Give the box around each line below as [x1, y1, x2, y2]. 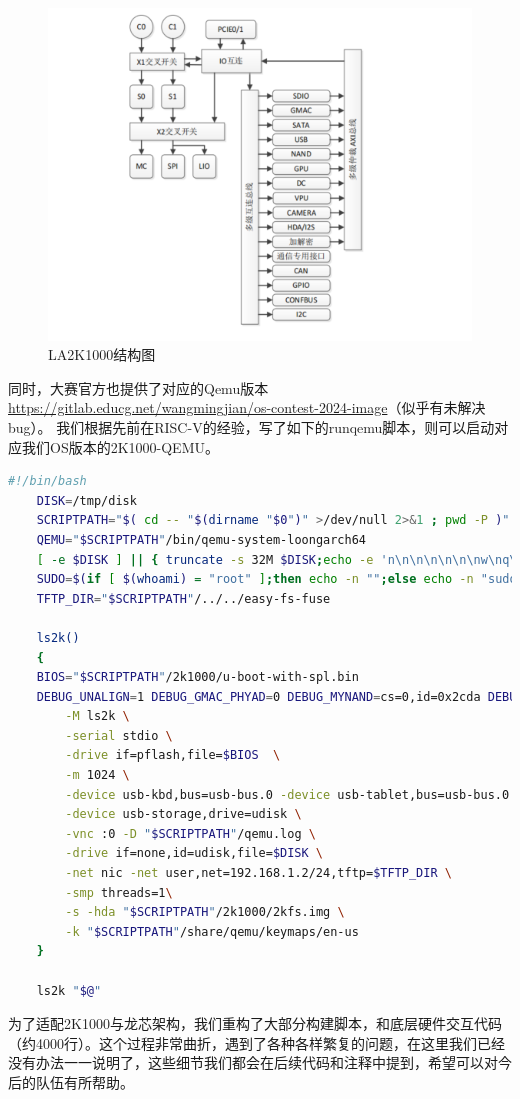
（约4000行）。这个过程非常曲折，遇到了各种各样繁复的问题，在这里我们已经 [8, 1032, 505, 1053]
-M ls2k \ [65, 709, 130, 724]
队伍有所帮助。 [35, 1071, 134, 1092]
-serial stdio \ [65, 728, 173, 743]
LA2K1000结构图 [48, 344, 156, 365]
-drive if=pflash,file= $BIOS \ [65, 748, 281, 763]
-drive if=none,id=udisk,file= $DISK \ [65, 846, 324, 861]
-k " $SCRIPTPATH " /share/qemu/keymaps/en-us [65, 924, 359, 939]
